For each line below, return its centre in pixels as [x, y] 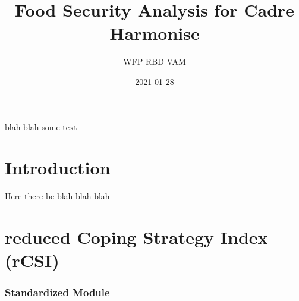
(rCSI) [32, 260]
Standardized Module [57, 292]
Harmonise [155, 33]
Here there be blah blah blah [57, 196]
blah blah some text [41, 126]
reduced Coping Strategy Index [136, 237]
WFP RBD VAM [155, 62]
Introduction [58, 167]
